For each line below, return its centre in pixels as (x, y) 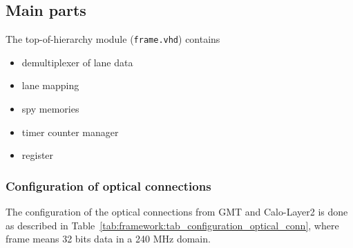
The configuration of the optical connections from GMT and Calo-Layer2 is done (177, 212)
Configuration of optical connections (108, 185)
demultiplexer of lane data (77, 62)
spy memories (50, 109)
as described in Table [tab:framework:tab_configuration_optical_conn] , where (172, 225)
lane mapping (50, 85)
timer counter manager (70, 132)
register (38, 155)
